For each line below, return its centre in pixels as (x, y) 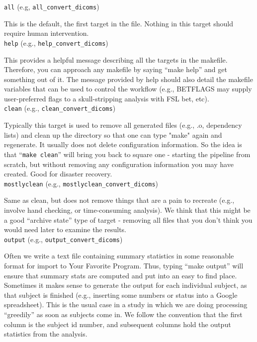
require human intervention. (46, 33)
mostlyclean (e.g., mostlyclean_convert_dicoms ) (81, 183)
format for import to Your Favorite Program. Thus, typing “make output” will (124, 266)
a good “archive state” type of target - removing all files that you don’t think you (128, 219)
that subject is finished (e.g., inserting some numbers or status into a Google (121, 295)
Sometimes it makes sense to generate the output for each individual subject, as (126, 285)
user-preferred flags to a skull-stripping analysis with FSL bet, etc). (107, 98)
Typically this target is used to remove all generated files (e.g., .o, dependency (123, 125)
